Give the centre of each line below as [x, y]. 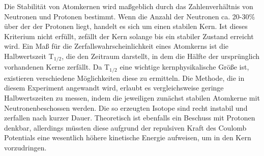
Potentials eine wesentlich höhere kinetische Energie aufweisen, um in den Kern [128, 137]
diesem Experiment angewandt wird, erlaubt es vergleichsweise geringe [114, 88]
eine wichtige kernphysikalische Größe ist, [184, 67]
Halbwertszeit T [29, 56]
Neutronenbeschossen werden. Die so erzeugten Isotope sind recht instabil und [126, 107]
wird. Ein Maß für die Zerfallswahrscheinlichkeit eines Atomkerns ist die [116, 46]
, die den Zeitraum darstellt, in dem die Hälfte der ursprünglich [161, 56]
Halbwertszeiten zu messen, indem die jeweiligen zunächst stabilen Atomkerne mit [132, 98]
